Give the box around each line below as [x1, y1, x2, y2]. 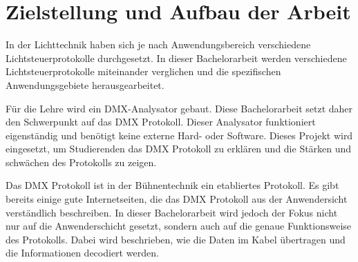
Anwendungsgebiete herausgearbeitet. [6, 77, 164, 92]
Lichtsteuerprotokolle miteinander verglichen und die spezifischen [6, 64, 281, 79]
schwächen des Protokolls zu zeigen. [6, 154, 157, 169]
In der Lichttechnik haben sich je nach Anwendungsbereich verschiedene [6, 37, 311, 52]
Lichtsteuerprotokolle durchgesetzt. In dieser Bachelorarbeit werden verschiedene [6, 50, 347, 65]
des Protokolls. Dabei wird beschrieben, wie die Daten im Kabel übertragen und [6, 232, 346, 246]
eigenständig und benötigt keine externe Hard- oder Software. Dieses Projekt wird [6, 128, 353, 142]
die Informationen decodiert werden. [6, 245, 159, 260]
